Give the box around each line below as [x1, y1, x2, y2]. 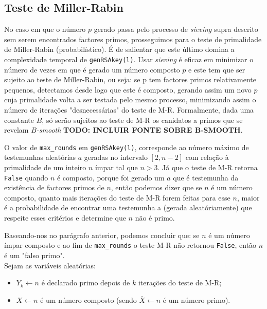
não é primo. [135, 212, 175, 223]
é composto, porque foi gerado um [57, 172, 165, 183]
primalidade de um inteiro [4, 162, 86, 173]
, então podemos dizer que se [111, 182, 202, 193]
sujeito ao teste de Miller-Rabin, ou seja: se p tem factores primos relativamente [4, 74, 256, 85]
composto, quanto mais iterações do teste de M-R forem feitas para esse [4, 192, 230, 203]
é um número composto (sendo [40, 294, 137, 305]
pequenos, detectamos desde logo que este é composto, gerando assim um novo [4, 84, 252, 95]
